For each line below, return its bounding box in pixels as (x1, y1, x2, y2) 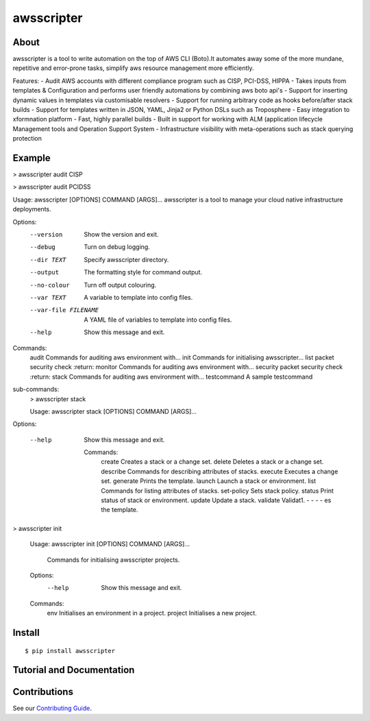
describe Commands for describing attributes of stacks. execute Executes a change (101, 467, 338, 475)
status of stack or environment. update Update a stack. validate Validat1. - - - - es (101, 496, 332, 504)
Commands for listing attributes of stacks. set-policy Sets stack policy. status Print (101, 486, 334, 495)
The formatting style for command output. (84, 268, 202, 276)
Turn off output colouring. (84, 281, 157, 289)
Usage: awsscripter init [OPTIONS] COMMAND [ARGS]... (29, 540, 190, 548)
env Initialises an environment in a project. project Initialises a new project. (47, 609, 257, 617)
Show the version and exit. (84, 231, 159, 239)
